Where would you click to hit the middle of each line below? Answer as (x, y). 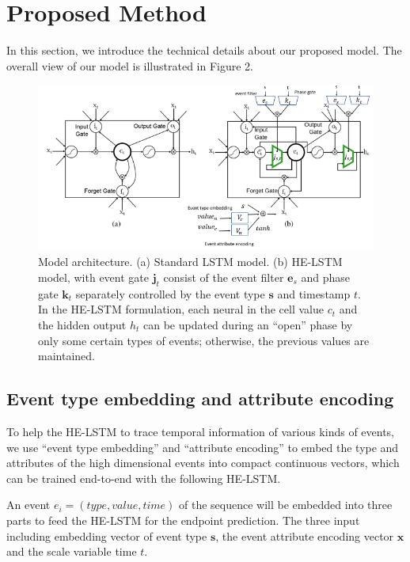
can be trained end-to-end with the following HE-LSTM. (144, 478)
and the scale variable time (72, 551)
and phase (326, 277)
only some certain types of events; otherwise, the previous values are (204, 340)
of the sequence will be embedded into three (286, 505)
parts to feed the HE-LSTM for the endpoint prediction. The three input (183, 520)
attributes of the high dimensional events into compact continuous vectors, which (203, 463)
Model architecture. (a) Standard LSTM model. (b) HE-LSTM (190, 262)
